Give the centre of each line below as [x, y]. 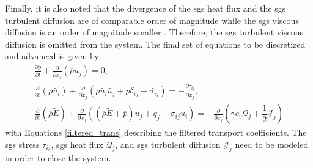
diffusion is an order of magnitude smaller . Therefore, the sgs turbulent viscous [154, 32]
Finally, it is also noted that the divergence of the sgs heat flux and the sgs [145, 8]
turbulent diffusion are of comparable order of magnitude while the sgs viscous [152, 20]
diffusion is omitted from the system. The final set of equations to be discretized [155, 44]
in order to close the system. [58, 157]
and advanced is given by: [53, 56]
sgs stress [22, 144]
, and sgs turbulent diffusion [168, 144]
